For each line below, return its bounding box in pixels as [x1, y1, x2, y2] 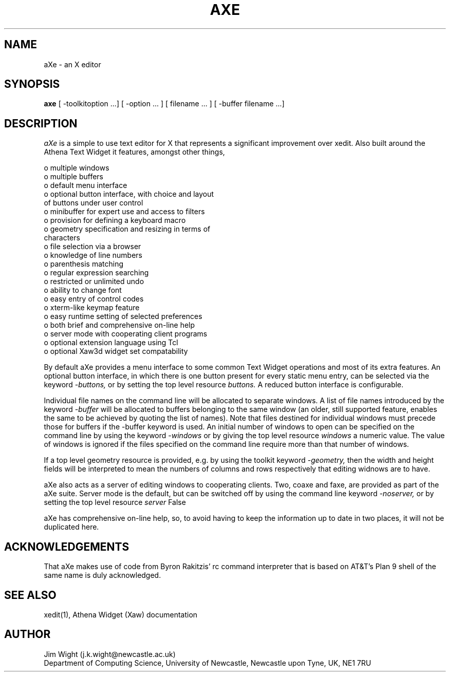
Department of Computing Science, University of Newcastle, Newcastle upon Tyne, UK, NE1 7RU [44, 658, 371, 667]
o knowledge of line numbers [44, 251, 142, 260]
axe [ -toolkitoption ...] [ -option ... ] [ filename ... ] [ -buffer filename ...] [44, 99, 285, 108]
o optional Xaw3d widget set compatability [44, 347, 188, 356]
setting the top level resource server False [44, 498, 186, 507]
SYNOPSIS [4, 78, 60, 91]
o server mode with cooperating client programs [44, 329, 208, 339]
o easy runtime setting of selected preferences [44, 312, 202, 321]
